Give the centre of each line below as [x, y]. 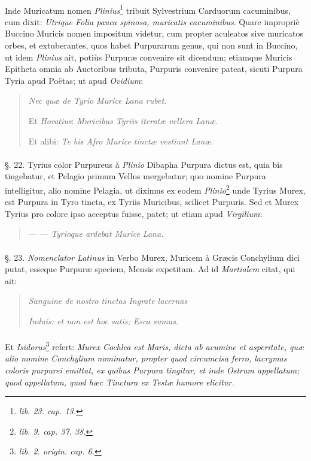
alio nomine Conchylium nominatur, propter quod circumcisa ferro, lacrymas [146, 358]
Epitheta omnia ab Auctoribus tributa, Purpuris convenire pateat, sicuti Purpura [154, 69]
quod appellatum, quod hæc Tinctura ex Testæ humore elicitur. [120, 382]
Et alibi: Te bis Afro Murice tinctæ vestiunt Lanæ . [121, 141]
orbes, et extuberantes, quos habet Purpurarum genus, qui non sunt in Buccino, [151, 45]
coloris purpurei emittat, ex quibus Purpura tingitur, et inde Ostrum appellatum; [152, 370]
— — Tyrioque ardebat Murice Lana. [96, 233]
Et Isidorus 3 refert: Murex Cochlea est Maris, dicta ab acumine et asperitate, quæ [155, 346]
